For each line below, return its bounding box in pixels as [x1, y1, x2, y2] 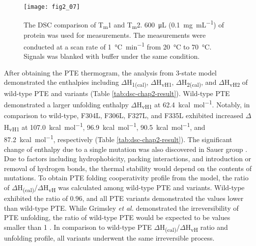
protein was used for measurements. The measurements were [24, 30, 206, 40]
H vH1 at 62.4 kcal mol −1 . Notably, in [137, 98, 250, 111]
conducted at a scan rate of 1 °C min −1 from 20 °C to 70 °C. [24, 40, 212, 51]
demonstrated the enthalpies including [4, 77, 119, 87]
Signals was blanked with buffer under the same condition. [24, 51, 200, 61]
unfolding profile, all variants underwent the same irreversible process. [4, 233, 215, 243]
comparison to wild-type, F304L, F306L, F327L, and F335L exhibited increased [4, 110, 244, 120]
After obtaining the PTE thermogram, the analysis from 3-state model [4, 67, 217, 77]
